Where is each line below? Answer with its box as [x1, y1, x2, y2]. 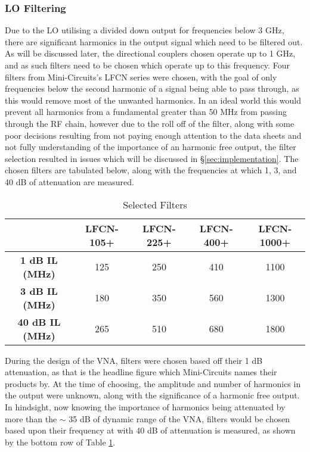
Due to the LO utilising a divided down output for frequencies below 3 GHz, [5, 24, 284, 36]
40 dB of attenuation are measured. [5, 175, 134, 188]
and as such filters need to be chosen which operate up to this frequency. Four [5, 59, 290, 71]
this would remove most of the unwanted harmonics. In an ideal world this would [5, 93, 302, 106]
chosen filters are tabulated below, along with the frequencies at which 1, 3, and [5, 164, 297, 176]
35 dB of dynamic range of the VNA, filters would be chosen [69, 412, 290, 425]
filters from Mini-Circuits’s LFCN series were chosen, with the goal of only [5, 70, 277, 83]
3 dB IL [20, 283, 58, 298]
